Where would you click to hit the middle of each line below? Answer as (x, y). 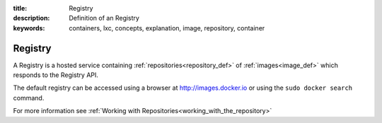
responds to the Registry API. (56, 75)
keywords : (29, 28)
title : (20, 8)
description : (31, 18)
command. (29, 98)
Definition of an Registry (104, 18)
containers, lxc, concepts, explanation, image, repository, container (167, 28)
